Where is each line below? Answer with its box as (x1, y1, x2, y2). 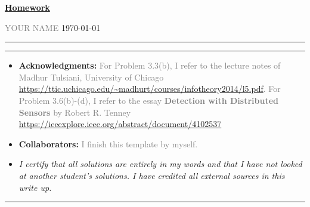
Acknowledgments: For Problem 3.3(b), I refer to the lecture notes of (18, 59, 281, 72)
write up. (18, 181, 52, 193)
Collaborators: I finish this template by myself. (18, 137, 198, 150)
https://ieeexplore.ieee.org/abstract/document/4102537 (18, 118, 222, 130)
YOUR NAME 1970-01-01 (5, 21, 101, 33)
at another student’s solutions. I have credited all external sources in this (18, 169, 285, 181)
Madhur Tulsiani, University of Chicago (18, 70, 164, 83)
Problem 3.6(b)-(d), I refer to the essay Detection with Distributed (18, 94, 278, 106)
